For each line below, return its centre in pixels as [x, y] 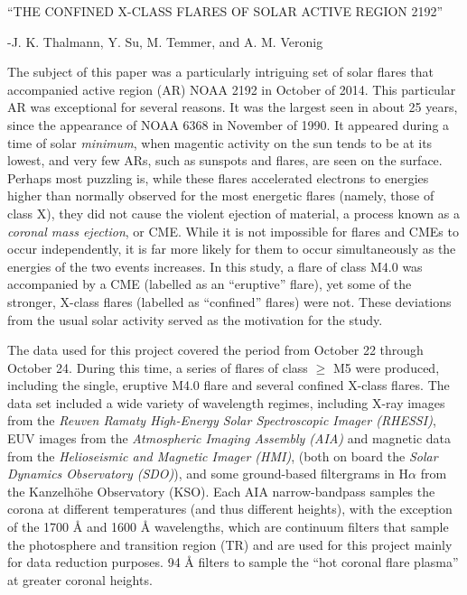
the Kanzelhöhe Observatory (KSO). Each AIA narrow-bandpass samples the [221, 491]
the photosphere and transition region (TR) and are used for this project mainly [230, 544]
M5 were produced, [386, 367]
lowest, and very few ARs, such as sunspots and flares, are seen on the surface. [225, 160]
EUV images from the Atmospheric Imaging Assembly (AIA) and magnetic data [229, 438]
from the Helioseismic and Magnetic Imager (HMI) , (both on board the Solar [223, 456]
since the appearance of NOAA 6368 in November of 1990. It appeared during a [229, 124]
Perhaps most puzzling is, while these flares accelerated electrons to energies [218, 177]
